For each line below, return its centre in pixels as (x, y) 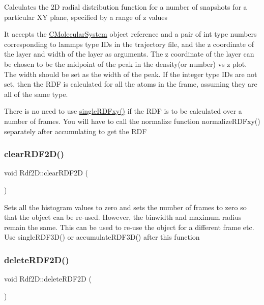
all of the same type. (36, 94)
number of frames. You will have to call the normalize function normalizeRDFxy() (132, 121)
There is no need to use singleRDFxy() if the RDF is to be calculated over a (123, 111)
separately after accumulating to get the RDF (76, 131)
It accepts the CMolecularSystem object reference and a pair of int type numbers (130, 34)
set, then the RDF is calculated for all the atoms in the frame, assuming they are (131, 84)
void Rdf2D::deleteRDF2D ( (48, 279)
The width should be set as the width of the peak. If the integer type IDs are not (131, 74)
